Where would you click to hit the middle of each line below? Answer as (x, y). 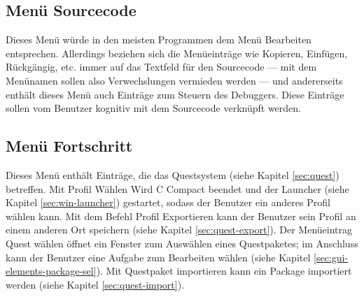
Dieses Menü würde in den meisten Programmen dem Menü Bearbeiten (159, 39)
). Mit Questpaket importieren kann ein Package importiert (224, 271)
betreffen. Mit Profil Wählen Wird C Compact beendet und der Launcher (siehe (177, 188)
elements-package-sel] (51, 271)
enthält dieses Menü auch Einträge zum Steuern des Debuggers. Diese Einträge (175, 94)
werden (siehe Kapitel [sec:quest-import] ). (95, 284)
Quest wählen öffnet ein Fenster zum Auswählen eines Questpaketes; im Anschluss (182, 243)
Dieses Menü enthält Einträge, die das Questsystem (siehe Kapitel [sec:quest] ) (173, 174)
